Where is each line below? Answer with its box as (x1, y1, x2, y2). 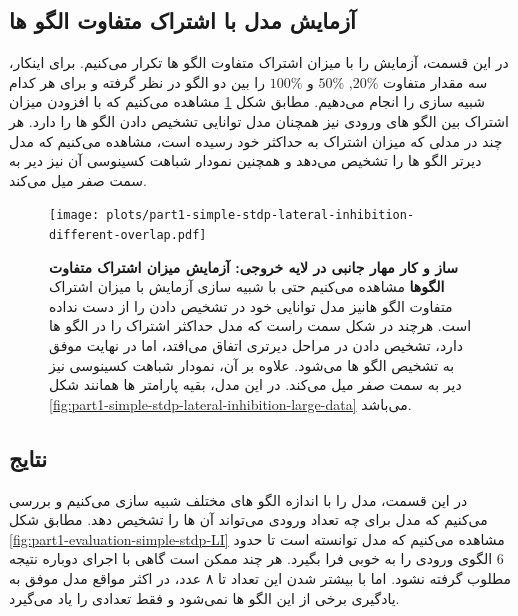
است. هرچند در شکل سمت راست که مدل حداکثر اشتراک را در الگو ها (49, 315, 472, 336)
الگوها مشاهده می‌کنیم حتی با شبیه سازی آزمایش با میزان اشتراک (49, 276, 445, 297)
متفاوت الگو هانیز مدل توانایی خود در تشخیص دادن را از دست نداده (49, 295, 453, 316)
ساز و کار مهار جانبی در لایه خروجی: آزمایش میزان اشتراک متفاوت (49, 256, 458, 277)
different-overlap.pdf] (49, 228, 207, 243)
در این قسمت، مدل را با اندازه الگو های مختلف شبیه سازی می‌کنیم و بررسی (9, 489, 468, 510)
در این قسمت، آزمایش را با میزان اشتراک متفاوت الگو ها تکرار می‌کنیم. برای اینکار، (9, 52, 509, 73)
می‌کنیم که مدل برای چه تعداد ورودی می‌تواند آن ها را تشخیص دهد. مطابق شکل (9, 509, 488, 530)
